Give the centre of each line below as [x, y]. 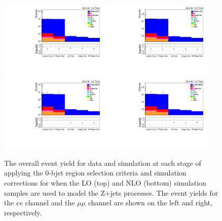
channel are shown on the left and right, [150, 203]
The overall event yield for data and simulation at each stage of [103, 163]
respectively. [23, 212]
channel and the [50, 203]
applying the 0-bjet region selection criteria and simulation [95, 173]
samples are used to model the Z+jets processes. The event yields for [111, 192]
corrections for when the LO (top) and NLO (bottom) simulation [105, 183]
